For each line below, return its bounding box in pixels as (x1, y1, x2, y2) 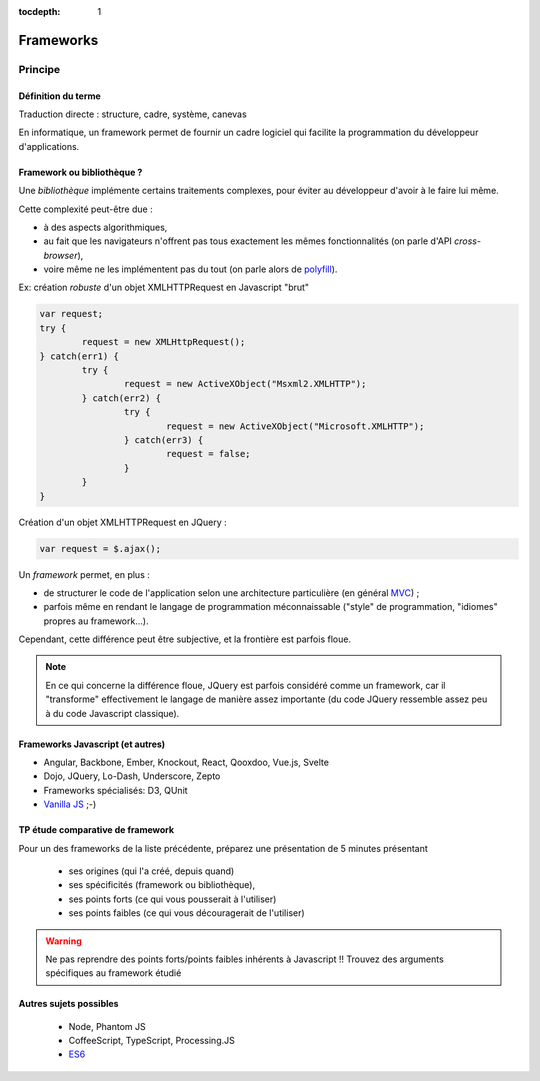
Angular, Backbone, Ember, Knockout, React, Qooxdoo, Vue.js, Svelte (43, 756, 330, 769)
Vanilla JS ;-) (43, 798, 97, 810)
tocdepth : (18, 6, 61, 17)
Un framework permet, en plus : (18, 568, 150, 580)
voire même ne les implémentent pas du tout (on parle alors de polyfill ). (43, 263, 338, 275)
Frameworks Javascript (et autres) (18, 738, 166, 750)
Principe (18, 62, 61, 76)
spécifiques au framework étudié (45, 967, 182, 979)
